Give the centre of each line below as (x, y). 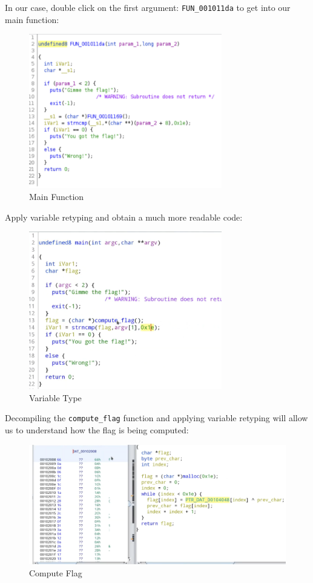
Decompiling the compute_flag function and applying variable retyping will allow (156, 418)
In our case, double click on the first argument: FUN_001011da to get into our (148, 7)
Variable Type (55, 397)
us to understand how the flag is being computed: (97, 429)
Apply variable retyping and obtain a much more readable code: (124, 217)
